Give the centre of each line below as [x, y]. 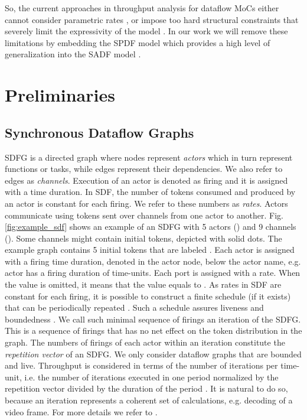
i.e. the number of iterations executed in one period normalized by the [151, 377]
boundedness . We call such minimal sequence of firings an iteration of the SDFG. [153, 319]
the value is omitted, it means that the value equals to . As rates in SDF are [143, 284]
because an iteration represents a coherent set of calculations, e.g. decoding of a [149, 400]
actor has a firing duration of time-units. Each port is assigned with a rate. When [153, 273]
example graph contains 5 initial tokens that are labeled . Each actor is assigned [150, 250]
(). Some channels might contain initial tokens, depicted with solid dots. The [143, 238]
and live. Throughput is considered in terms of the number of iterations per [141, 365]
